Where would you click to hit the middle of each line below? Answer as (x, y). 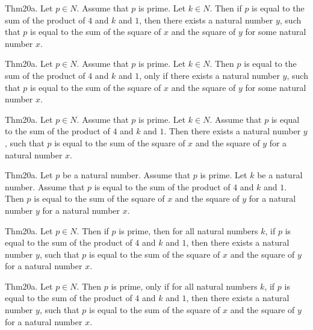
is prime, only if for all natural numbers (184, 286)
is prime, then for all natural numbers (188, 230)
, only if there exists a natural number (209, 75)
